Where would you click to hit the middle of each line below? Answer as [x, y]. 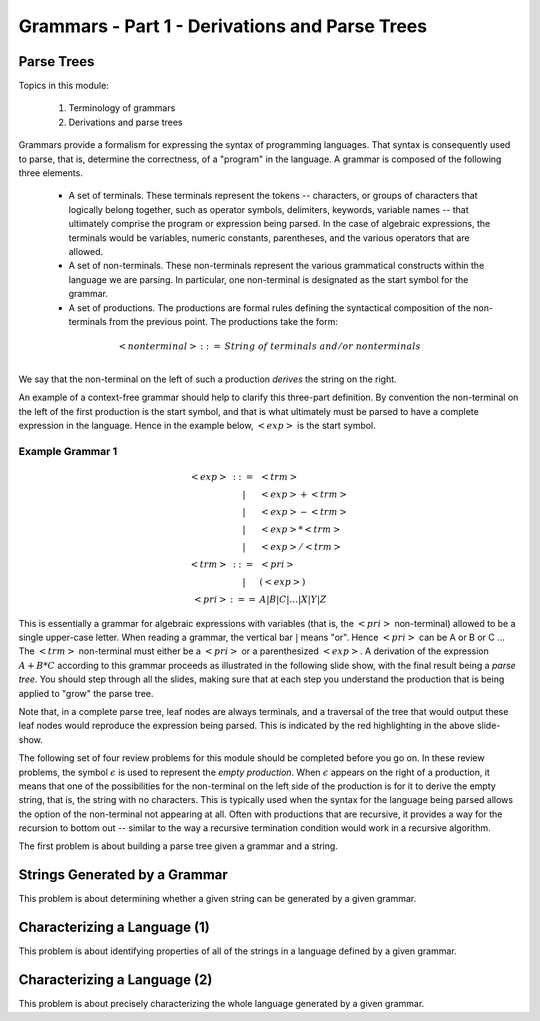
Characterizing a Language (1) [114, 927]
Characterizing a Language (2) [115, 980]
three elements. [51, 173]
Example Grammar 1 [68, 451]
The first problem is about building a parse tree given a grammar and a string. [178, 846]
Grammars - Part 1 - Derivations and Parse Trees [223, 26]
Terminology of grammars [122, 108]
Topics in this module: [63, 86]
